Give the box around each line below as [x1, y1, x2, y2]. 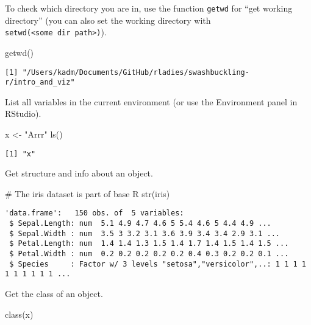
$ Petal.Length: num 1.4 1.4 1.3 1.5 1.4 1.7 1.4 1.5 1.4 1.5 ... [9, 239, 289, 248]
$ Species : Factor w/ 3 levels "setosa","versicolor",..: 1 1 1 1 [9, 259, 306, 268]
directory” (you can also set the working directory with [5, 13, 211, 26]
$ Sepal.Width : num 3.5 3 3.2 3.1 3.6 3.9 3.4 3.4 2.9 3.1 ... [9, 229, 281, 238]
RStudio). [5, 107, 41, 120]
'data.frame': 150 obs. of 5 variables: [5, 209, 184, 218]
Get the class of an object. [5, 287, 103, 300]
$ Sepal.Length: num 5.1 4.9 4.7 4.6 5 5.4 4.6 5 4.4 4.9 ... [9, 219, 271, 228]
